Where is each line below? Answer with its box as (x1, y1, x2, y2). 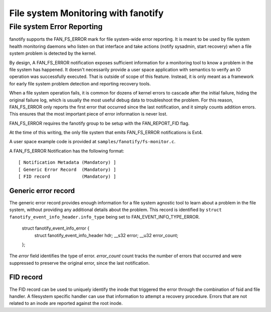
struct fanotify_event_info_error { (22, 225, 90, 231)
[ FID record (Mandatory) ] (18, 174, 116, 179)
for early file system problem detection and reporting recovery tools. (9, 80, 151, 86)
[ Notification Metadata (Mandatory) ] (18, 160, 116, 165)
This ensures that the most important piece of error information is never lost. (9, 111, 168, 117)
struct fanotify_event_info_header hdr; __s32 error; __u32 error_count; (34, 232, 178, 238)
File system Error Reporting (9, 22, 103, 31)
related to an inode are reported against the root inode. (9, 300, 123, 306)
